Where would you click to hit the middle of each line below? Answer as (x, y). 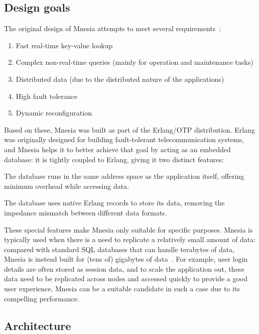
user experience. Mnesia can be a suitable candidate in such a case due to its (122, 289)
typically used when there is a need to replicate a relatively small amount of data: (130, 239)
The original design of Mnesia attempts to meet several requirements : (113, 28)
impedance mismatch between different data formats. (86, 212)
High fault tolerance (46, 96)
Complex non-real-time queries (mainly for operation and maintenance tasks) (135, 62)
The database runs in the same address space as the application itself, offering (124, 176)
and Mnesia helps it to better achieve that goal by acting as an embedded (117, 149)
